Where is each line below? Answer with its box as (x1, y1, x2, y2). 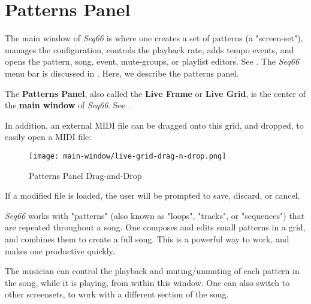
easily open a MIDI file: (5, 130, 92, 143)
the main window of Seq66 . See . (5, 99, 131, 111)
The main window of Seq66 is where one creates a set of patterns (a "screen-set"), (5, 32, 303, 44)
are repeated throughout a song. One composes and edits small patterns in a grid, (5, 221, 306, 233)
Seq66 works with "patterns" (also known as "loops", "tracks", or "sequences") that (5, 209, 305, 221)
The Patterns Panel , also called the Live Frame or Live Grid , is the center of (5, 87, 306, 99)
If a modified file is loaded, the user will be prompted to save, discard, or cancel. (5, 189, 300, 202)
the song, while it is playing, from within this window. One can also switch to (5, 276, 290, 288)
